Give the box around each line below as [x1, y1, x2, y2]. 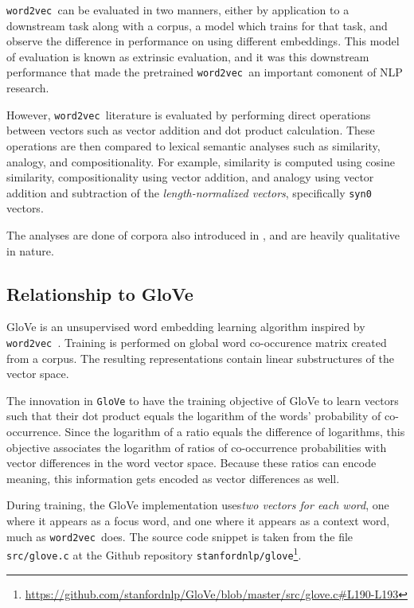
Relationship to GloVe [6, 281, 193, 306]
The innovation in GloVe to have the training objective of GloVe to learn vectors [6, 392, 399, 408]
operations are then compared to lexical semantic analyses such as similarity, [6, 137, 381, 154]
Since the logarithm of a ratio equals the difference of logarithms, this [64, 423, 405, 440]
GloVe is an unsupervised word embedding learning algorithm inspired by [6, 318, 365, 335]
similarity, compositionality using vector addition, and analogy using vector [6, 169, 374, 185]
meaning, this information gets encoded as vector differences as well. [6, 470, 340, 486]
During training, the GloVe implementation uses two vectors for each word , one [6, 497, 389, 513]
